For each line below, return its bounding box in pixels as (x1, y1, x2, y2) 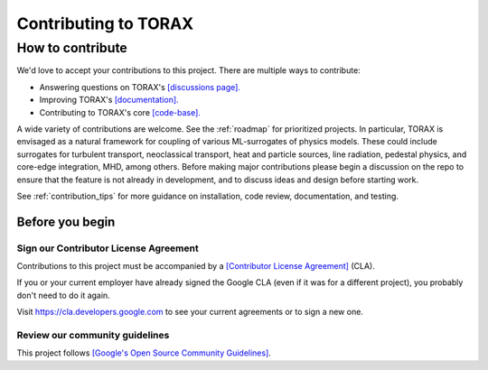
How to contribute (16, 40, 128, 56)
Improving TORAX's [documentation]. (39, 95, 180, 106)
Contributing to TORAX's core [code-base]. (39, 106, 201, 117)
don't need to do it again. (16, 290, 110, 301)
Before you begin (16, 214, 116, 229)
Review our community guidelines (16, 329, 170, 341)
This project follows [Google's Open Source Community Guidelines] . (16, 347, 271, 358)
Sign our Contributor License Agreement (16, 242, 199, 254)
